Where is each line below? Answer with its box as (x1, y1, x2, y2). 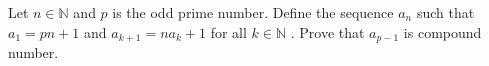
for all (210, 21, 247, 42)
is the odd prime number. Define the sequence (112, 2, 394, 22)
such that (416, 2, 475, 22)
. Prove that (290, 21, 365, 42)
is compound (403, 21, 482, 42)
